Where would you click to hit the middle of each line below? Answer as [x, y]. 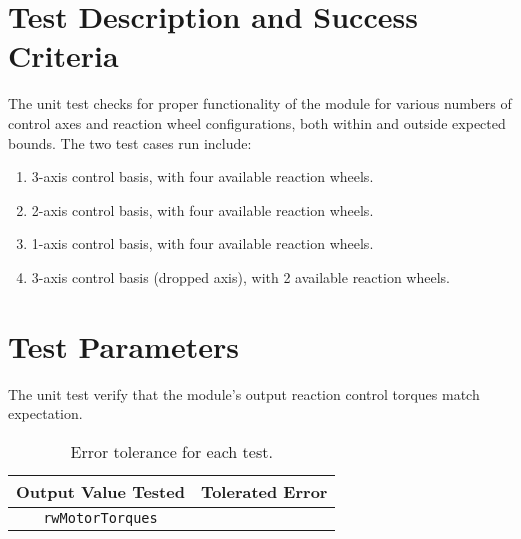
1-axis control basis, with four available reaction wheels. [202, 243]
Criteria [63, 55]
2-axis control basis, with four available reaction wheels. [202, 209]
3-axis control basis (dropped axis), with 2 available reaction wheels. [240, 276]
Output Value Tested [100, 491]
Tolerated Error [264, 491]
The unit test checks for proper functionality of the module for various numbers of [260, 103]
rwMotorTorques [100, 517]
